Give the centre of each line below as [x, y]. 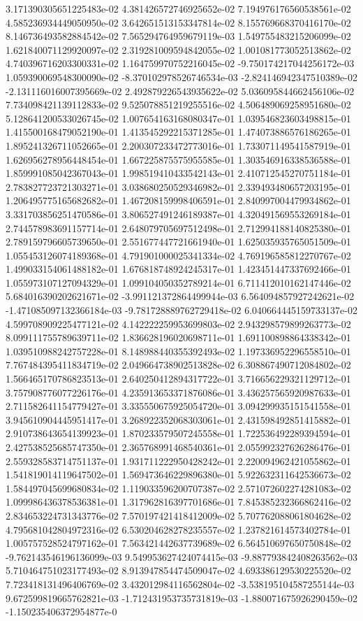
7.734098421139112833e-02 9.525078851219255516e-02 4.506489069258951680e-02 [178, 105]
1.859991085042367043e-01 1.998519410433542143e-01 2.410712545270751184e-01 [178, 173]
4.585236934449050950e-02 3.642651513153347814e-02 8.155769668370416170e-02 [178, 22]
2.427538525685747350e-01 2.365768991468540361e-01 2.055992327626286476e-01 [178, 447]
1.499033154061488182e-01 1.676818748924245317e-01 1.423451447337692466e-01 [178, 269]
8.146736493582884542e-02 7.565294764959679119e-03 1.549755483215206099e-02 [178, 36]
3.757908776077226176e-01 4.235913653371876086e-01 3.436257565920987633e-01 [178, 392]
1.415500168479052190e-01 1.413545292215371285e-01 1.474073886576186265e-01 [178, 132]
